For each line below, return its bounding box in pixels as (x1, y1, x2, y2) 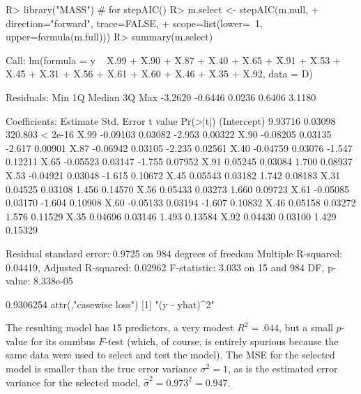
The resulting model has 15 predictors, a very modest (6, 320, 234, 335)
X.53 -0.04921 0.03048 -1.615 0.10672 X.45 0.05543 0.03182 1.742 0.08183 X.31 (6, 167, 341, 182)
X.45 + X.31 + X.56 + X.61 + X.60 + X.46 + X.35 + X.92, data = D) (6, 66, 313, 81)
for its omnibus (31, 333, 95, 348)
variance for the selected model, (6, 374, 141, 389)
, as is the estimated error (227, 361, 338, 376)
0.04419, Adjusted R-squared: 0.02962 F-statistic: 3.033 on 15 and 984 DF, (6, 259, 325, 274)
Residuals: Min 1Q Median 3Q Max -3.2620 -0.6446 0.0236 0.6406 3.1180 (6, 89, 316, 104)
